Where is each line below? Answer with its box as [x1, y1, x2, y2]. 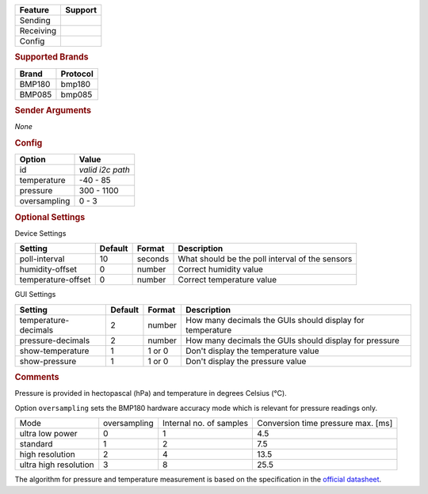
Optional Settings [14, 211, 86, 222]
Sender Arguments [14, 105, 91, 116]
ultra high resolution [19, 459, 94, 470]
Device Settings [14, 229, 67, 238]
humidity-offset [19, 264, 77, 275]
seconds [136, 253, 170, 264]
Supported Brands [14, 51, 89, 63]
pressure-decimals [19, 335, 90, 346]
